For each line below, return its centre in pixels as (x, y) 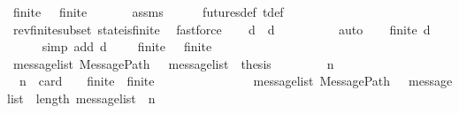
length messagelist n (96, 98)
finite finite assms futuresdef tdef (148, 11)
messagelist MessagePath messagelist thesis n (173, 63)
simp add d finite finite (127, 46)
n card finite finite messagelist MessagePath (205, 81)
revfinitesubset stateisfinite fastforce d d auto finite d (222, 29)
